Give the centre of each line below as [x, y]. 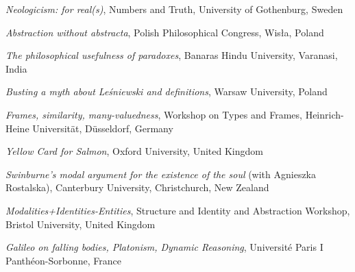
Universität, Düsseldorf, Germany [103, 128]
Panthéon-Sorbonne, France [63, 260]
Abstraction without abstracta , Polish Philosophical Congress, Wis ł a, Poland [165, 32]
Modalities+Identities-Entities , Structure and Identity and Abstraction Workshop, [178, 210]
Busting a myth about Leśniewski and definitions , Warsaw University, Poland [167, 91]
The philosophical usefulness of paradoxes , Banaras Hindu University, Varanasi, [172, 55]
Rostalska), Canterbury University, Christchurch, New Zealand [137, 187]
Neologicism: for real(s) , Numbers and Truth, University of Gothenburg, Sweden [174, 9]
